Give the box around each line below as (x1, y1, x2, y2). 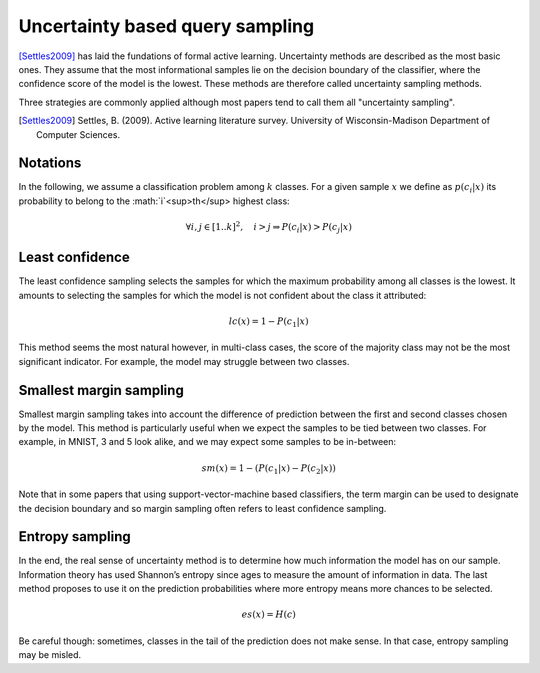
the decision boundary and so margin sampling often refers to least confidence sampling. (18, 502, 387, 514)
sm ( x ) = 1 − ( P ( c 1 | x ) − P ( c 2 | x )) (201, 462, 337, 476)
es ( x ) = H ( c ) (241, 609, 297, 620)
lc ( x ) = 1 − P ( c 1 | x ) (228, 315, 309, 329)
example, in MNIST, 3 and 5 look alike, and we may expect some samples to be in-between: (18, 436, 397, 448)
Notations (18, 155, 82, 172)
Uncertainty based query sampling (18, 15, 315, 37)
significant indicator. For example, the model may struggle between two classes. (18, 355, 350, 367)
